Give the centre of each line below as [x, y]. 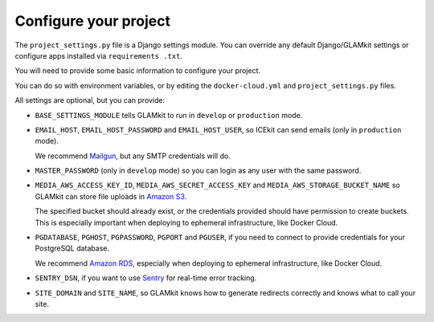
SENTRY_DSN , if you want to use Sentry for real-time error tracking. [146, 278]
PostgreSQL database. [72, 248]
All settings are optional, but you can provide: [90, 100]
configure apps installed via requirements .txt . [98, 55]
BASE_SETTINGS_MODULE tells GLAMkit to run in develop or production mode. [169, 115]
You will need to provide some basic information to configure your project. [138, 71]
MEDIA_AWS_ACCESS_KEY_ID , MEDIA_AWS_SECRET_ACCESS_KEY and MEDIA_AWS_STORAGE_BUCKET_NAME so [218, 185]
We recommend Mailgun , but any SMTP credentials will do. [133, 156]
